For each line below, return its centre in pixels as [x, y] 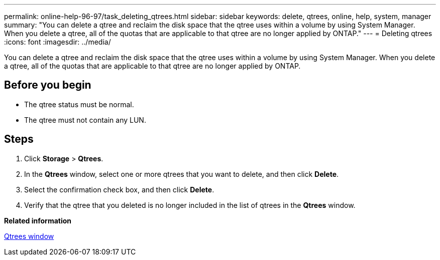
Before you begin [48, 85]
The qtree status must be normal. [79, 104]
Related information [38, 220]
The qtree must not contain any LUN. [85, 120]
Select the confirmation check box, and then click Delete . [119, 189]
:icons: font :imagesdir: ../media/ [58, 42]
